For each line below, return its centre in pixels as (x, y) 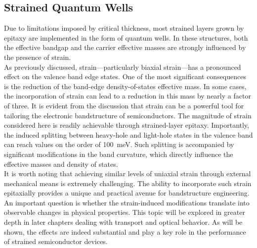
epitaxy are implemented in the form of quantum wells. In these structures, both (126, 37)
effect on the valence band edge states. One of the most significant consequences (125, 76)
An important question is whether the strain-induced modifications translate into (127, 202)
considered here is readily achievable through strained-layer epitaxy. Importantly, (127, 125)
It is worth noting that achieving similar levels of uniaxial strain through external (128, 174)
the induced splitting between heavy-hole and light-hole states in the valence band (128, 134)
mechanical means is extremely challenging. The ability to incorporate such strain (128, 183)
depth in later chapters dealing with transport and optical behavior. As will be (123, 222)
